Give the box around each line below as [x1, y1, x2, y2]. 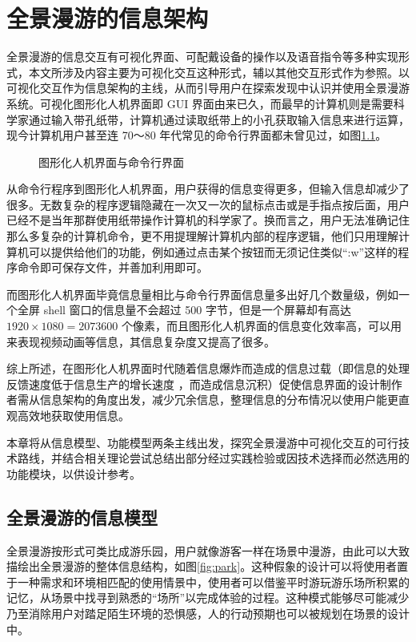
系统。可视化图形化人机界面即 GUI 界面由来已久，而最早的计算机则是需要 [6, 95, 394, 111]
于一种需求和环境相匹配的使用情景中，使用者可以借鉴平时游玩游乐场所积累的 [6, 573, 410, 590]
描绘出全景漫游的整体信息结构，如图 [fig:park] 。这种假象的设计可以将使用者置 [6, 558, 409, 575]
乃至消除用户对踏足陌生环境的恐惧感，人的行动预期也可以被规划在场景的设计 [6, 604, 410, 621]
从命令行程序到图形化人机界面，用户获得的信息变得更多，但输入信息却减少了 [6, 180, 410, 197]
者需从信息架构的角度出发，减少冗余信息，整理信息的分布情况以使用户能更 [6, 391, 398, 408]
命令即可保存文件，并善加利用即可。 [17, 259, 208, 276]
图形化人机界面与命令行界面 [38, 153, 184, 170]
